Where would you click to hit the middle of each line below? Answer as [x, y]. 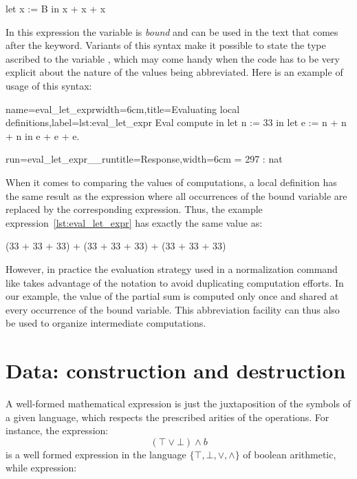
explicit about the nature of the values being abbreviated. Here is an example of [174, 72]
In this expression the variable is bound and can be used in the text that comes [172, 31]
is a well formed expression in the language [96, 454]
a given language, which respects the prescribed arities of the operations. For [167, 417]
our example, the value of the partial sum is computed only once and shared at [172, 296]
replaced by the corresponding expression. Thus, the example [134, 209]
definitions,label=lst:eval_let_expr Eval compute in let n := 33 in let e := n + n [176, 122]
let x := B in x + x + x [56, 8]
